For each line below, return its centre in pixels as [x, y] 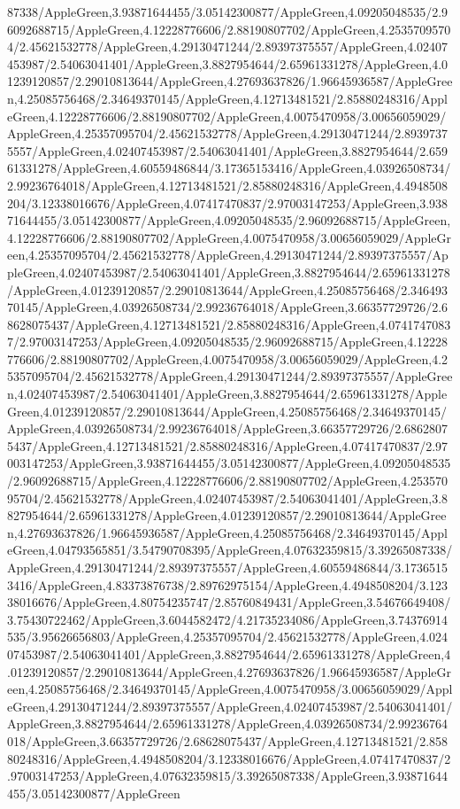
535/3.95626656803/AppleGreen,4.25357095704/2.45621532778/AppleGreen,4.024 [228, 637]
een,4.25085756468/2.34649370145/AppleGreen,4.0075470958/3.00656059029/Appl [230, 689]
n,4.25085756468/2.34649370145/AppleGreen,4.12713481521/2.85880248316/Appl [227, 98]
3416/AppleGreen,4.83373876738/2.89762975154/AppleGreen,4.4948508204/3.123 [228, 584]
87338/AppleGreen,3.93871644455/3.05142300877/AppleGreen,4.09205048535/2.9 [228, 12]
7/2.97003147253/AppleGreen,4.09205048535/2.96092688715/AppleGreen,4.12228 [228, 342]
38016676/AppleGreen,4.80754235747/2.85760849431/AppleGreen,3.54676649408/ [229, 602]
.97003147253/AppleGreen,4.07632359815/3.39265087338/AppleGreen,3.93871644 [228, 776]
